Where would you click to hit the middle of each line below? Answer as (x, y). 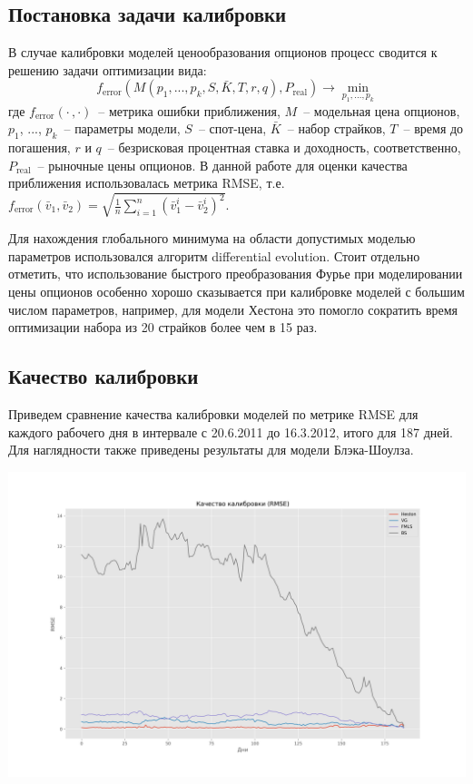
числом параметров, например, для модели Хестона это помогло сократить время (233, 309)
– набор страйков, (336, 128)
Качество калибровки (103, 376)
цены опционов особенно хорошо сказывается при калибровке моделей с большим (236, 292)
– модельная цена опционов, (382, 110)
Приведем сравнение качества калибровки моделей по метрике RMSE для (213, 414)
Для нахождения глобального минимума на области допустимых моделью (212, 238)
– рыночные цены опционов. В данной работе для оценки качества (222, 165)
